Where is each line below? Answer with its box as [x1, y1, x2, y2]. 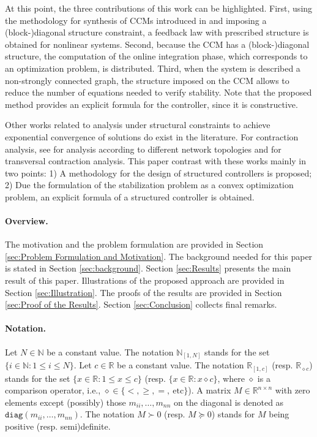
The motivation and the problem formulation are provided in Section [5, 238, 264, 251]
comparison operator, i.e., [5, 384, 101, 397]
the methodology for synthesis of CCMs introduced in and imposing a [5, 13, 267, 26]
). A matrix [188, 384, 231, 397]
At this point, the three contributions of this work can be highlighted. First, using [5, 2, 313, 14]
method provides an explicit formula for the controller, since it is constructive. [5, 97, 298, 110]
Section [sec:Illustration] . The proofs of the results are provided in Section [5, 286, 282, 298]
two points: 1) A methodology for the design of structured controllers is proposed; [5, 166, 312, 179]
